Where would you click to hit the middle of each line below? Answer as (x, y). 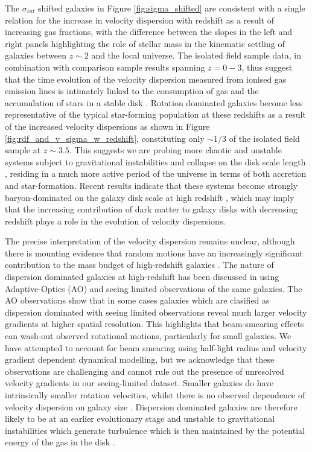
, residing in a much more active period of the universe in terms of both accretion (156, 173)
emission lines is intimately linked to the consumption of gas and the (132, 91)
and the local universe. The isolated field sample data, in (196, 55)
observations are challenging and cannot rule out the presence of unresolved (145, 371)
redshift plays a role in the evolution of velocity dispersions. (115, 221)
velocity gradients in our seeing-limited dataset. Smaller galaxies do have (139, 383)
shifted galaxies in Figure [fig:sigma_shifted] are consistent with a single (172, 8)
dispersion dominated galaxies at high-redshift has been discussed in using (142, 277)
